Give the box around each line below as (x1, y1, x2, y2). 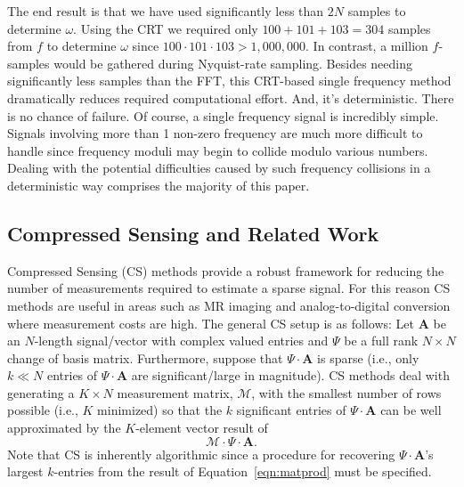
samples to (347, 2, 406, 20)
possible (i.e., (7, 401, 78, 419)
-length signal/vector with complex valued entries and (34, 331, 329, 350)
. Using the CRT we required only (73, 19, 258, 37)
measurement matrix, (117, 383, 233, 402)
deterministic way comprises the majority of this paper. (7, 175, 310, 194)
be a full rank (344, 331, 419, 350)
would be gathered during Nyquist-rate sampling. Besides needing (53, 53, 412, 72)
